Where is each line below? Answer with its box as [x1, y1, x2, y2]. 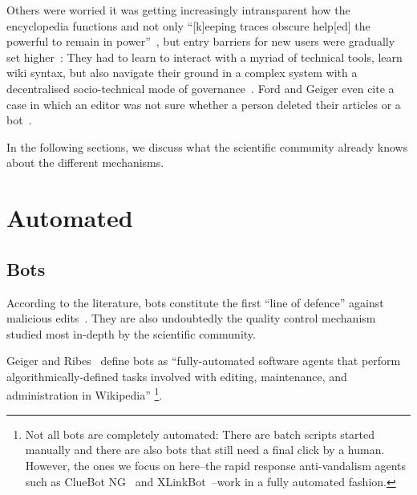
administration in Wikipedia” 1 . [6, 384, 163, 404]
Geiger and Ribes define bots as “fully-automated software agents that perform [6, 352, 401, 369]
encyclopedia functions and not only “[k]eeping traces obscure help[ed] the [6, 17, 370, 34]
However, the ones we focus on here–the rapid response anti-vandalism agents [25, 456, 407, 473]
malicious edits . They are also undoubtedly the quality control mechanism [6, 310, 376, 327]
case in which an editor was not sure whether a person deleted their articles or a [6, 95, 401, 112]
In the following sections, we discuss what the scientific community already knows [6, 138, 408, 155]
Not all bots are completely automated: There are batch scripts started [25, 425, 375, 442]
